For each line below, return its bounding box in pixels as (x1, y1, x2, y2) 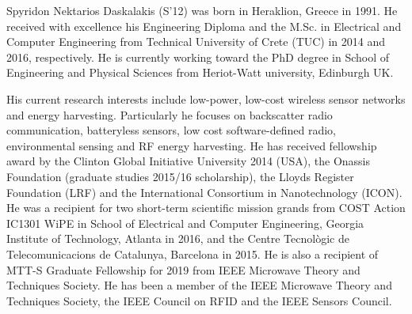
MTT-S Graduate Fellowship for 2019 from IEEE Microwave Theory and (6, 261, 360, 278)
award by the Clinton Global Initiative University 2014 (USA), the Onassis (6, 153, 371, 169)
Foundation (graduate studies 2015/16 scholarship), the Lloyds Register (6, 168, 354, 184)
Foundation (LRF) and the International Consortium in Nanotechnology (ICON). (6, 183, 402, 200)
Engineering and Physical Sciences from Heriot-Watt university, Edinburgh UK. (6, 64, 394, 81)
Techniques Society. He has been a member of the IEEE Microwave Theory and (6, 277, 392, 293)
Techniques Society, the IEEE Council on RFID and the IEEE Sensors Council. (6, 292, 392, 308)
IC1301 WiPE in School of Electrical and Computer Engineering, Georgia (6, 214, 364, 231)
